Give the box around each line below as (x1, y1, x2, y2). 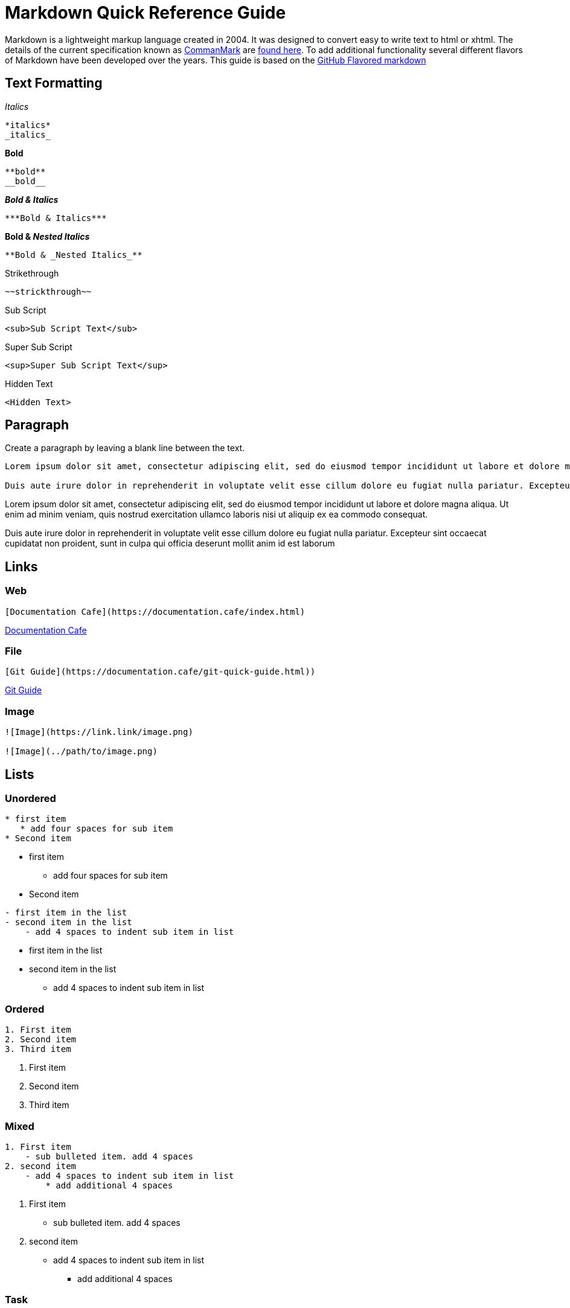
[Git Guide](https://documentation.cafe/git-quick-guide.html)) (5, 667, 316, 677)
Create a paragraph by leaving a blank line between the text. (5, 443, 245, 454)
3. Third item (5, 1044, 71, 1054)
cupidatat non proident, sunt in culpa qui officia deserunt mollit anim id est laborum (5, 538, 335, 549)
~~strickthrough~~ (5, 286, 92, 297)
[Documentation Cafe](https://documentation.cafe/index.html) (5, 606, 306, 617)
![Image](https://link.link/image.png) (5, 727, 193, 737)
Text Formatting (5, 75, 103, 91)
